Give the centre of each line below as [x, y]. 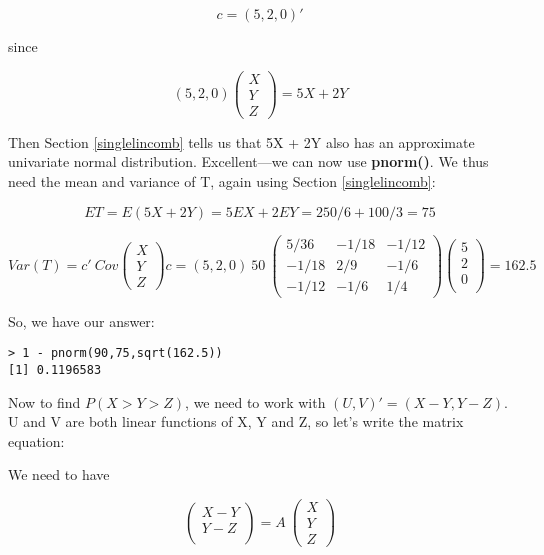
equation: [36, 440]
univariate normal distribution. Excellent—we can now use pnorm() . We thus [248, 161]
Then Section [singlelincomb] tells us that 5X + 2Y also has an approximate [241, 141]
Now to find [44, 401]
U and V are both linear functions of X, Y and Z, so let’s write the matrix [236, 421]
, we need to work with [255, 401]
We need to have [59, 474]
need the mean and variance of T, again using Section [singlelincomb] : [222, 180]
